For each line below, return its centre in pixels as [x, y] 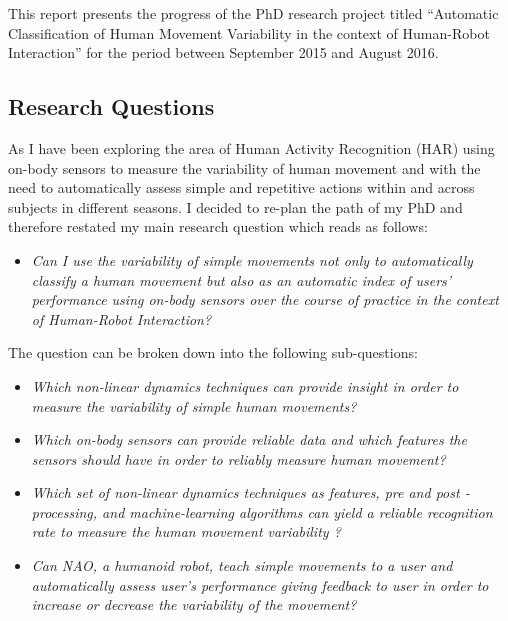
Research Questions [111, 106]
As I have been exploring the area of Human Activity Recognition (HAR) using [251, 147]
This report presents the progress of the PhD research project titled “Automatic [253, 13]
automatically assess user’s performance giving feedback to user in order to [260, 584]
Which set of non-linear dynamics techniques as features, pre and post [245, 492]
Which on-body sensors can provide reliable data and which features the [249, 439]
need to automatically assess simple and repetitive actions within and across [241, 187]
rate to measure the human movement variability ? [186, 531]
